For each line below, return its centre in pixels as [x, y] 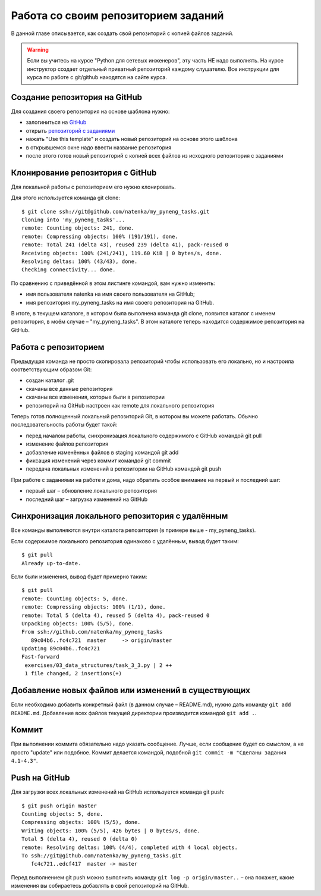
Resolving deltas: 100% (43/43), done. [80, 261]
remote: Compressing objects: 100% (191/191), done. [100, 236]
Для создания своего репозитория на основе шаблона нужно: [90, 112]
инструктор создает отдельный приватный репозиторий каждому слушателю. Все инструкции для [153, 69]
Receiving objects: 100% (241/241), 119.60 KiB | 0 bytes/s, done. [122, 253]
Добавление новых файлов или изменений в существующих [131, 690]
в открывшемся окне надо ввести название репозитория [99, 147]
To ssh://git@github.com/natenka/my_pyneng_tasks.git [101, 856]
